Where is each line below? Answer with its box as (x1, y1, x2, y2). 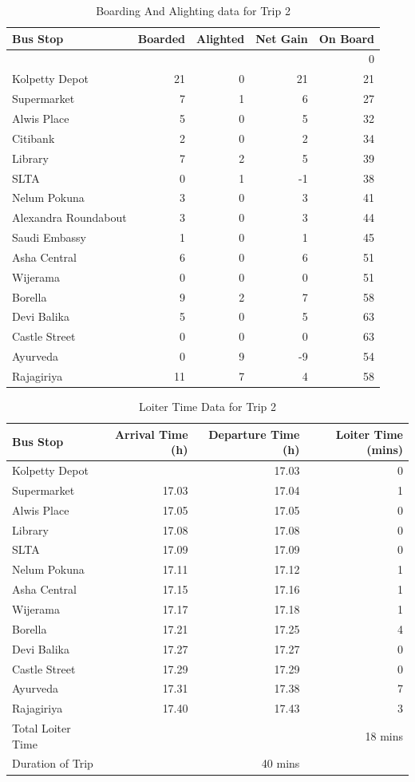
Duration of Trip (12, 755, 93, 772)
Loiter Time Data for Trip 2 (138, 398, 276, 415)
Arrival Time (114, 425, 188, 442)
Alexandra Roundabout (12, 209, 127, 226)
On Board (318, 30, 375, 46)
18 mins (365, 727, 403, 744)
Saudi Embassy (12, 229, 86, 246)
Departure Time (208, 425, 300, 442)
